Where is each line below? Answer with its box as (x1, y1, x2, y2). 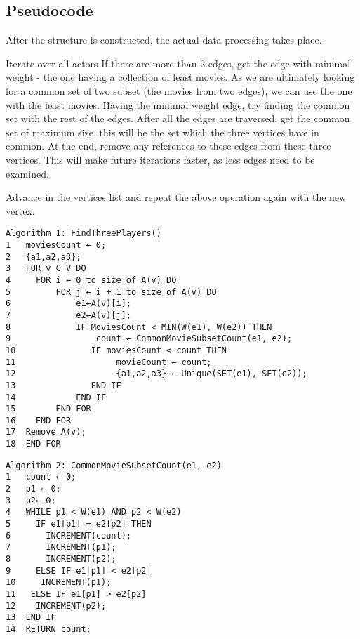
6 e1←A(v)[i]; (6, 298, 131, 309)
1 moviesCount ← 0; (6, 239, 107, 250)
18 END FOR (6, 439, 61, 449)
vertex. (6, 203, 35, 218)
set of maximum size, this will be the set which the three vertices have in (6, 124, 319, 139)
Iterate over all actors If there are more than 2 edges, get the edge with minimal (6, 55, 351, 70)
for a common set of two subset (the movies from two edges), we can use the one (6, 83, 352, 98)
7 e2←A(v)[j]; (6, 310, 131, 320)
